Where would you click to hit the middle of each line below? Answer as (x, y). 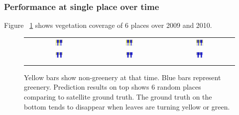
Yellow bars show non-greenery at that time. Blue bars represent (122, 77)
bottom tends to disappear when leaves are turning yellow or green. (127, 106)
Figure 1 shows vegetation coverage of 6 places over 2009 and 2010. (108, 25)
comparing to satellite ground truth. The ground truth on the (118, 96)
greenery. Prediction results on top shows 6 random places (113, 87)
